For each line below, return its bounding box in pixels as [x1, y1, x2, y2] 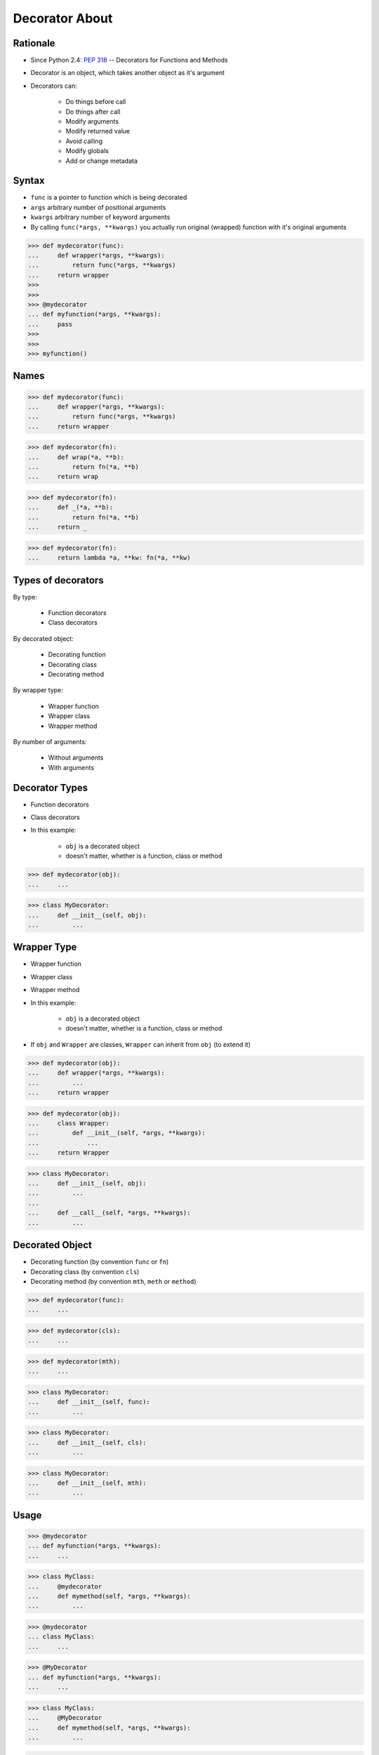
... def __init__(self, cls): [27, 1438, 147, 1446]
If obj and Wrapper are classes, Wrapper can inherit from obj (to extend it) [30, 1040, 251, 1049]
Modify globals [65, 147, 109, 155]
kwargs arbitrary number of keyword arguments [30, 213, 171, 221]
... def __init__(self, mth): [27, 1478, 147, 1487]
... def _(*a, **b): [27, 503, 114, 512]
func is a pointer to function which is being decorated [30, 193, 187, 201]
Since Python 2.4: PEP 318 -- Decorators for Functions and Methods [30, 56, 228, 65]
